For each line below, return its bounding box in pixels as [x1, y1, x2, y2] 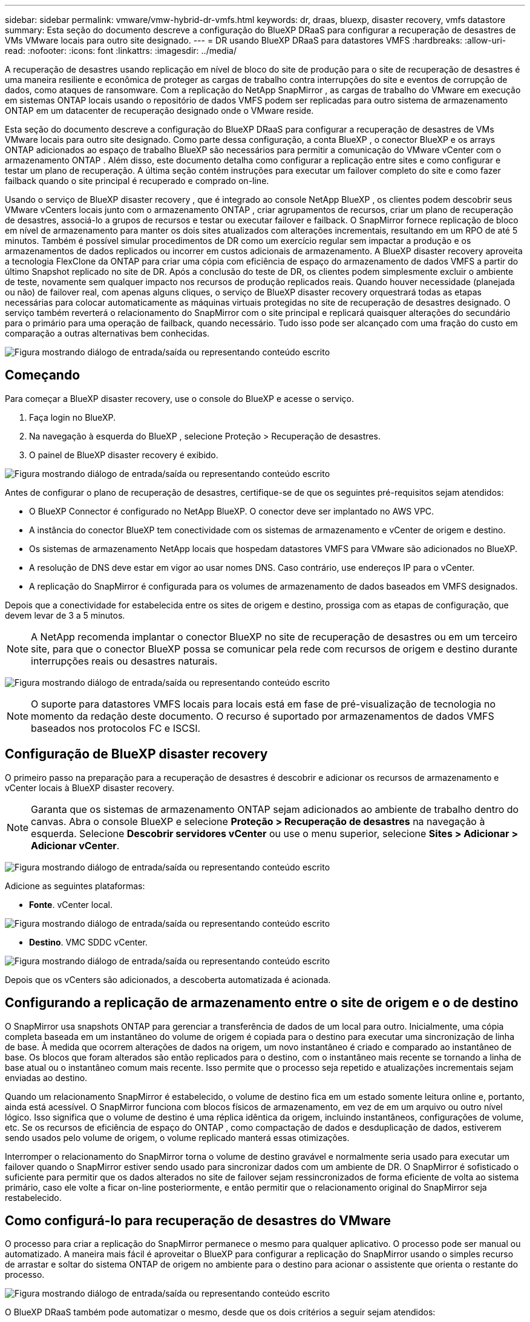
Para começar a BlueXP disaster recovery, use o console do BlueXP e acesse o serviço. [5, 393, 354, 404]
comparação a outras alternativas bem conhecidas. [5, 328, 210, 338]
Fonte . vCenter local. [29, 899, 113, 910]
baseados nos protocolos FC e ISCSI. [31, 722, 201, 734]
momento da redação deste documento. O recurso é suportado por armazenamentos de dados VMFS [31, 709, 494, 722]
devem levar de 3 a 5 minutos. [5, 610, 125, 620]
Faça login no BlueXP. [29, 412, 116, 423]
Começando [5, 367, 80, 383]
